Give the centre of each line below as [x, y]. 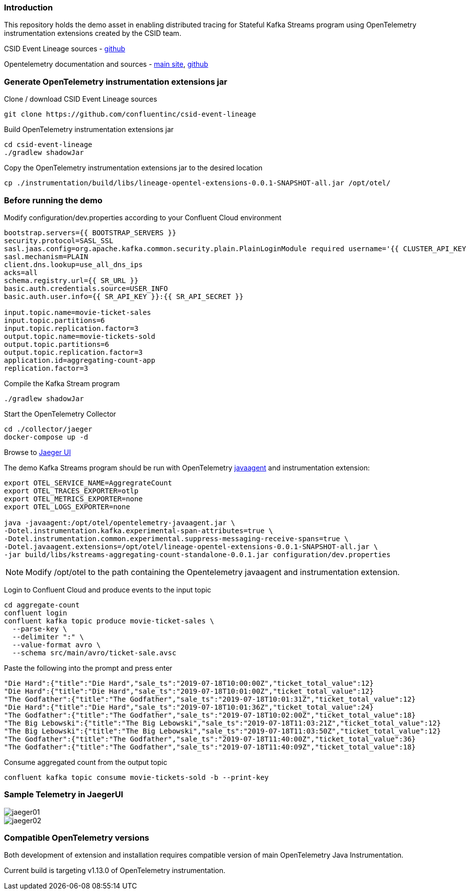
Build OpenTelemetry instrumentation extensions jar [89, 130]
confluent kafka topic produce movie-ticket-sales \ [109, 621]
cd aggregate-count [42, 605]
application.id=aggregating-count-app [80, 360]
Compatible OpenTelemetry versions [77, 838]
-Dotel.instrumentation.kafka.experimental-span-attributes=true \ [139, 530]
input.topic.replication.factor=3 [71, 328]
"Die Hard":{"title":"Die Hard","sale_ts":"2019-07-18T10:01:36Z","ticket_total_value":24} [189, 707]
